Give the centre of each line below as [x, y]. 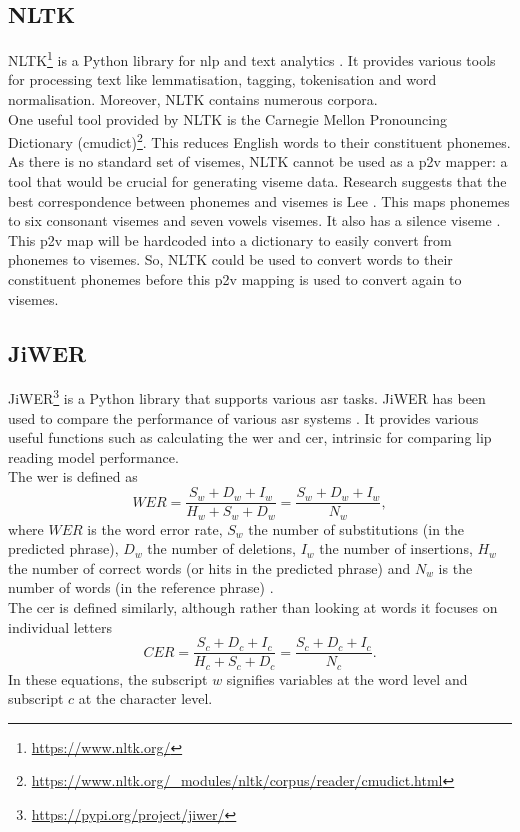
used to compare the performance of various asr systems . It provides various [243, 417]
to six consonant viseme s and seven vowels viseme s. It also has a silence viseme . [254, 220]
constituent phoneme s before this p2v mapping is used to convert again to [235, 279]
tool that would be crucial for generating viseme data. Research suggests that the [257, 181]
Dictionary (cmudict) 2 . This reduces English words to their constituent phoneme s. [259, 140]
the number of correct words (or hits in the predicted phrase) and [209, 567]
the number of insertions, [396, 548]
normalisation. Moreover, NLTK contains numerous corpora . [193, 99]
